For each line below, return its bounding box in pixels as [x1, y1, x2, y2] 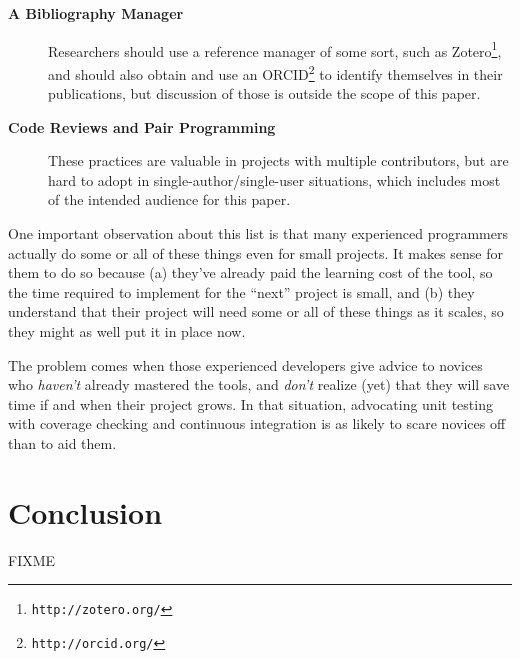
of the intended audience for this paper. [48, 189, 291, 210]
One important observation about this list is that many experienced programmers [8, 223, 508, 244]
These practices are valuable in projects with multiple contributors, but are [48, 150, 509, 171]
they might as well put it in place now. [8, 321, 246, 342]
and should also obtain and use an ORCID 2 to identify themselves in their [48, 60, 503, 84]
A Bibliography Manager [8, 3, 184, 23]
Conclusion [8, 491, 163, 532]
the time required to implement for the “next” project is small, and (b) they [8, 281, 475, 302]
